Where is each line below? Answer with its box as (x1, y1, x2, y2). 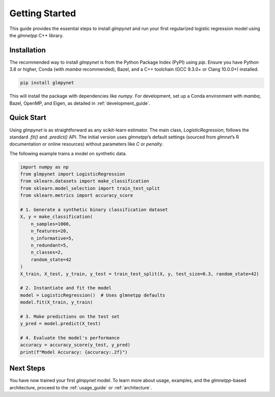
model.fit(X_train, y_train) (20, 299, 93, 305)
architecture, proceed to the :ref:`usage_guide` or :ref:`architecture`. (9, 384, 152, 390)
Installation (9, 46, 46, 54)
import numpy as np (20, 164, 69, 170)
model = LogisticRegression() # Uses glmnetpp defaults (20, 292, 166, 298)
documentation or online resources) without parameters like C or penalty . (9, 141, 164, 147)
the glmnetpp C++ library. (9, 32, 64, 38)
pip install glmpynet (20, 80, 74, 86)
